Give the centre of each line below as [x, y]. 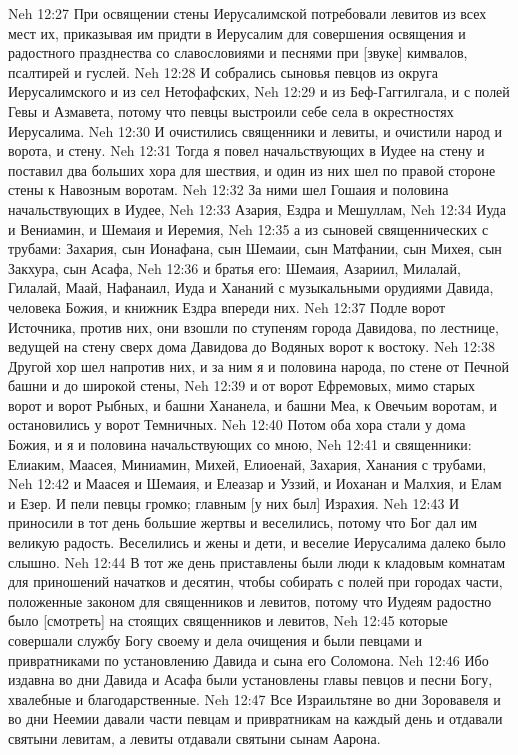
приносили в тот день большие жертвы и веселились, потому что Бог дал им [243, 522]
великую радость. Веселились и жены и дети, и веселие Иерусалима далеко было [257, 542]
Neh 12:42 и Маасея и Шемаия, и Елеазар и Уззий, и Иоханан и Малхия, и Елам [255, 483]
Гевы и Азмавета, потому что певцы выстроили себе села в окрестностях [231, 110]
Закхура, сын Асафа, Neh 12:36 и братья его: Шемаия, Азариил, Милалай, [234, 267]
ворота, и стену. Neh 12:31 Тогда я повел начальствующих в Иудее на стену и [246, 150]
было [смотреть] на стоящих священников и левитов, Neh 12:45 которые [228, 620]
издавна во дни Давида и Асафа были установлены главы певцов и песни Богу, [250, 679]
